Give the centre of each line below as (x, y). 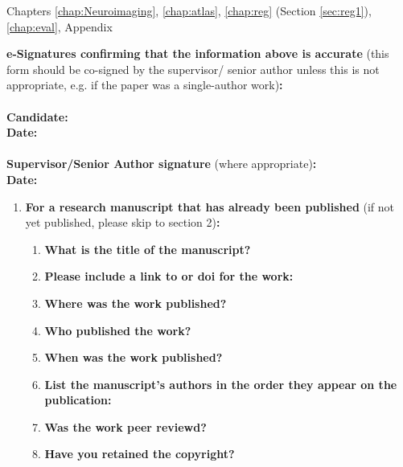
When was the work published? (134, 357)
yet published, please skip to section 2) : (123, 222)
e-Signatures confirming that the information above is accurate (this (198, 53)
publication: (78, 400)
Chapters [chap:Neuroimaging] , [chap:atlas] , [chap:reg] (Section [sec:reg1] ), (189, 10)
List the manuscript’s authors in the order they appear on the (221, 384)
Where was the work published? (136, 303)
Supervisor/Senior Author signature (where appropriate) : (162, 164)
